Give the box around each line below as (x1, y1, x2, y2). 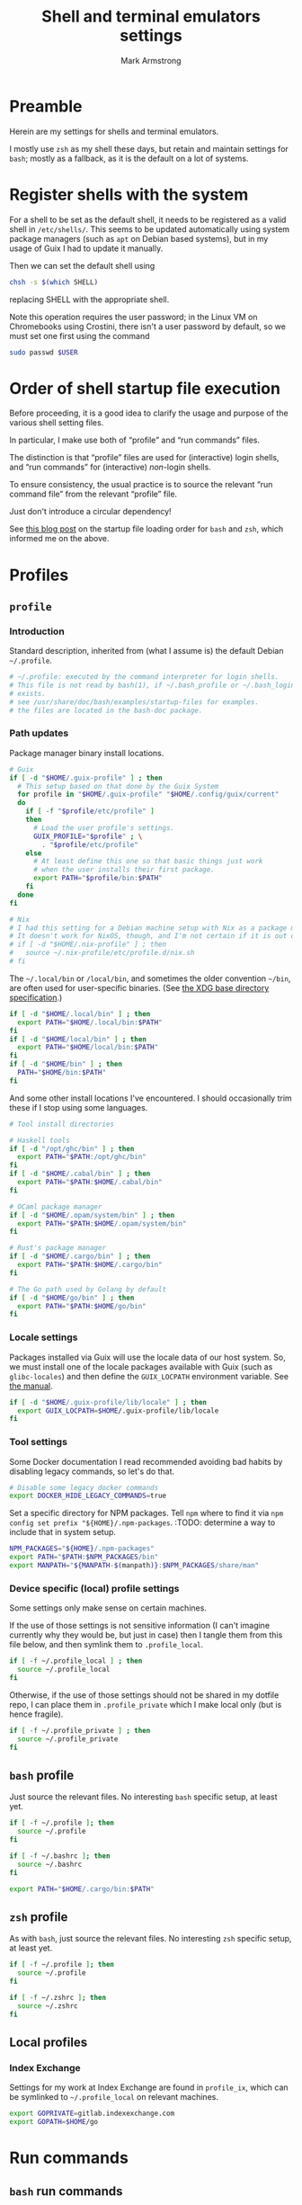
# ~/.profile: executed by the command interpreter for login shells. (9, 673, 280, 682)
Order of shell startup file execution (9, 378, 281, 398)
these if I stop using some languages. (9, 1102, 148, 1112)
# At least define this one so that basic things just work (32, 857, 263, 866)
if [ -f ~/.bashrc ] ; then (9, 1851, 111, 1861)
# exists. (9, 689, 47, 698)
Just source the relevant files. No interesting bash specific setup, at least (9, 1791, 278, 1802)
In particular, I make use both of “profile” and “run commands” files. (9, 434, 261, 446)
